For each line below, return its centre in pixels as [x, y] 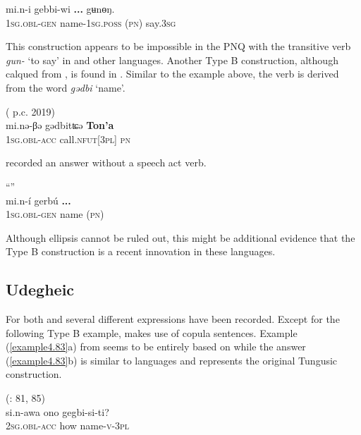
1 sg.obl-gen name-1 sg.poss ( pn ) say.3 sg [91, 22]
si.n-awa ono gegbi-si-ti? [57, 411]
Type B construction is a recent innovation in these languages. [141, 251]
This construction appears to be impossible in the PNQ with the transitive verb [178, 46]
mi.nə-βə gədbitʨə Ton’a [60, 125]
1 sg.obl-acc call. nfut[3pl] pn [68, 139]
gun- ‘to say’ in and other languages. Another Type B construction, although [172, 60]
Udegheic [40, 289]
